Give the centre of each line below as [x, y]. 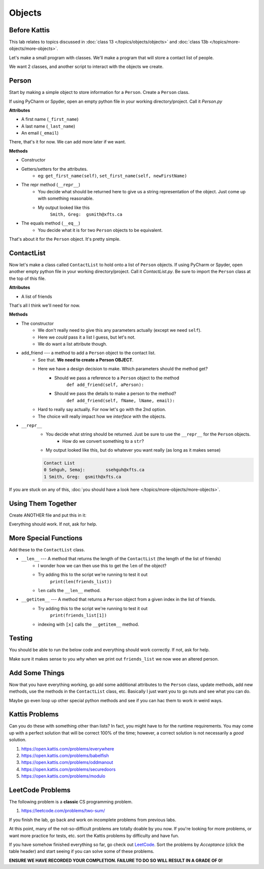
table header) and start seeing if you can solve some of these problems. [82, 851]
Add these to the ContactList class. [47, 550]
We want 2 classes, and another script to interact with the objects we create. [86, 67]
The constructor [37, 323]
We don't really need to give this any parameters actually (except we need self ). [120, 330]
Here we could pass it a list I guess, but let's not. [87, 337]
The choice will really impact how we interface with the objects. [102, 416]
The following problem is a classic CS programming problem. [71, 802]
